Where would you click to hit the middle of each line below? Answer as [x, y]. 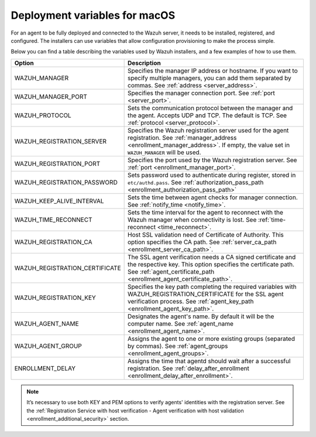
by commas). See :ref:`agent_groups [178, 346]
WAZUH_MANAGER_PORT [51, 97]
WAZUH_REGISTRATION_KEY [55, 298]
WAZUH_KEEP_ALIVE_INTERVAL [59, 201]
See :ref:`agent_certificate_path [171, 271]
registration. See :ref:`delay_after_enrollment [188, 368]
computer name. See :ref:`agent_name [181, 323]
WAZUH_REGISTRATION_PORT [57, 163]
